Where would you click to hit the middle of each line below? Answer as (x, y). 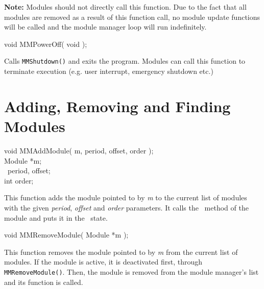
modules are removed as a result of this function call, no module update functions (132, 17)
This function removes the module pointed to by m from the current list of (121, 252)
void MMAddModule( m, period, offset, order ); (79, 150)
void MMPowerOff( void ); (46, 44)
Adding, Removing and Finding (117, 106)
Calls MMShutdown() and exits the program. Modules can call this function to (125, 61)
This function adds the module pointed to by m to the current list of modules (126, 198)
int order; (19, 180)
